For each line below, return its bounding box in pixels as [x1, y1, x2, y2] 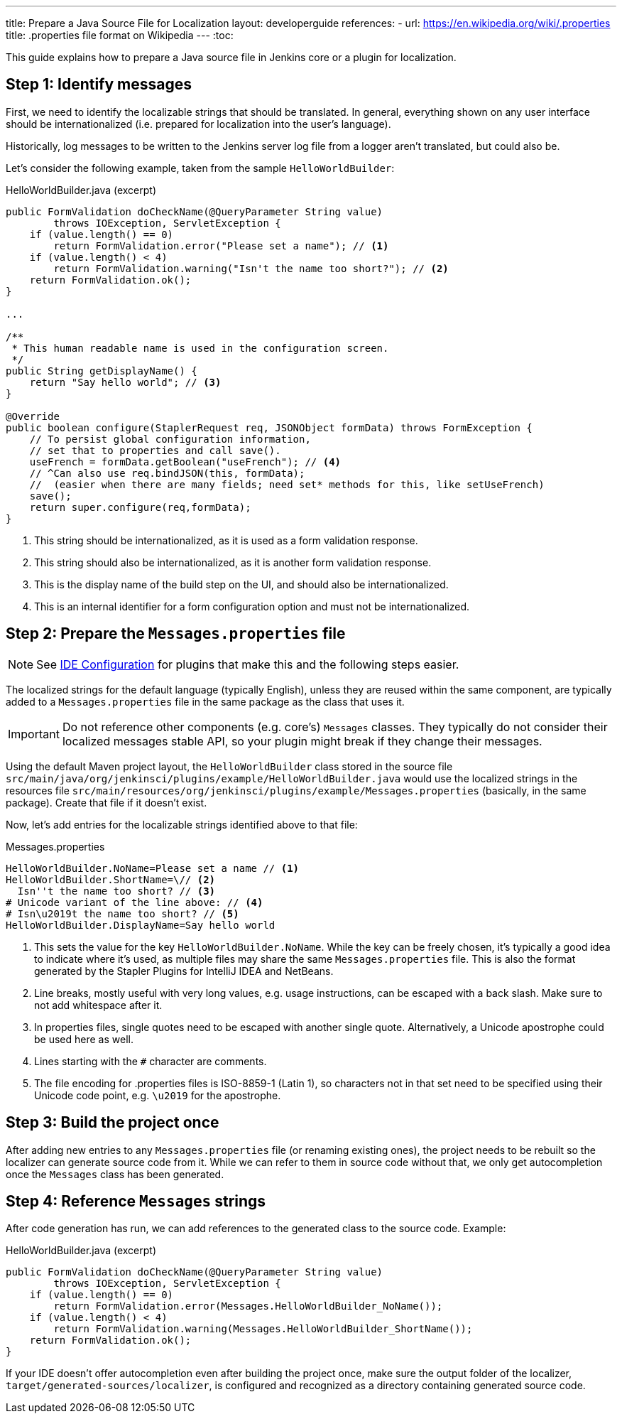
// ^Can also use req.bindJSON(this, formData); [29, 467, 305, 479]
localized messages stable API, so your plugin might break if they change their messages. [62, 733, 542, 748]
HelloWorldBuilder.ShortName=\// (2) [6, 873, 216, 885]
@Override [6, 410, 60, 422]
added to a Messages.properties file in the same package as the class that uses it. [6, 695, 405, 708]
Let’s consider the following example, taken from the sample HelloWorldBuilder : [6, 161, 395, 174]
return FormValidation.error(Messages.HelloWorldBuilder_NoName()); [53, 1300, 443, 1312]
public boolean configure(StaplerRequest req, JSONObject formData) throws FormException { [6, 421, 533, 433]
